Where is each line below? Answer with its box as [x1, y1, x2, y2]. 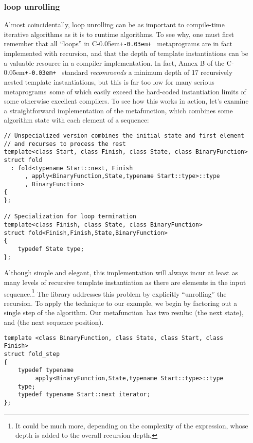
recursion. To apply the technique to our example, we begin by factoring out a [4, 298, 237, 308]
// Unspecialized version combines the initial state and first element [4, 132, 244, 139]
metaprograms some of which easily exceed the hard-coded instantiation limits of [4, 86, 246, 96]
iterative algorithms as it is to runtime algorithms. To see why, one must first [4, 29, 234, 39]
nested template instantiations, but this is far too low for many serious [4, 76, 215, 87]
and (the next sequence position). [4, 317, 104, 327]
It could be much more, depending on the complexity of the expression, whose [15, 420, 248, 430]
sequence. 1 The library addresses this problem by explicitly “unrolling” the [4, 287, 227, 299]
